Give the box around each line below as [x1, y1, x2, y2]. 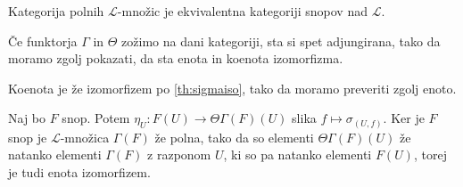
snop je [8, 127, 47, 146]
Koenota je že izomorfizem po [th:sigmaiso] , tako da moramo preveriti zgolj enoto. [8, 78, 457, 97]
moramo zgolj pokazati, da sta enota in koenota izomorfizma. [8, 49, 343, 68]
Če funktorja [8, 31, 78, 50]
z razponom [147, 145, 211, 164]
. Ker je [383, 109, 425, 127]
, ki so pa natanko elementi [223, 145, 372, 164]
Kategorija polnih [8, 2, 104, 20]
